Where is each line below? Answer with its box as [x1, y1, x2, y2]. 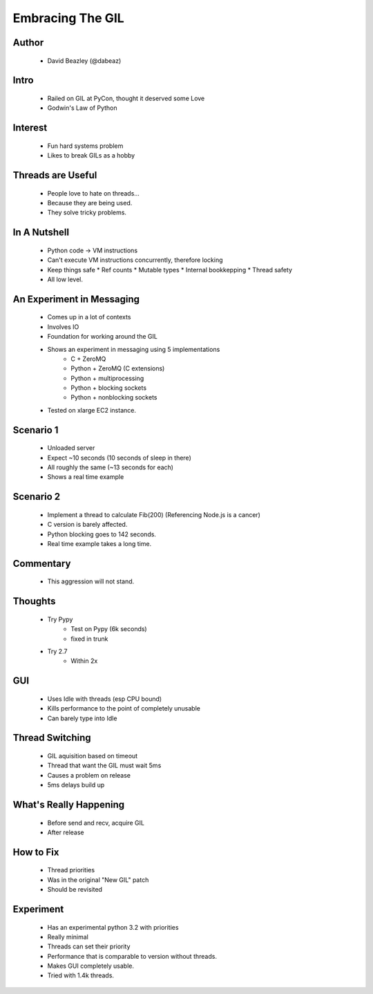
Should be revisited [47, 885, 103, 894]
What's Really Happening [12, 798, 125, 810]
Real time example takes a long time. [47, 540, 152, 547]
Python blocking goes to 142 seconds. [47, 529, 157, 538]
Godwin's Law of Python [47, 104, 117, 112]
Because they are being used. [47, 198, 133, 207]
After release [47, 828, 84, 836]
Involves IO [47, 322, 79, 331]
